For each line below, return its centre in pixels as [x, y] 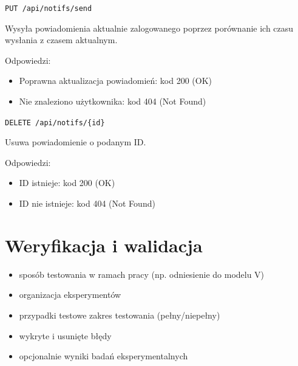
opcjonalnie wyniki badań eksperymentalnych [103, 356]
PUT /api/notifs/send [49, 9]
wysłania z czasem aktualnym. [61, 40]
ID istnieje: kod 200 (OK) [67, 183]
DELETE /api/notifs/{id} [55, 123]
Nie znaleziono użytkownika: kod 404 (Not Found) [113, 101]
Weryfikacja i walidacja [104, 245]
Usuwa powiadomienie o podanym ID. [76, 142]
